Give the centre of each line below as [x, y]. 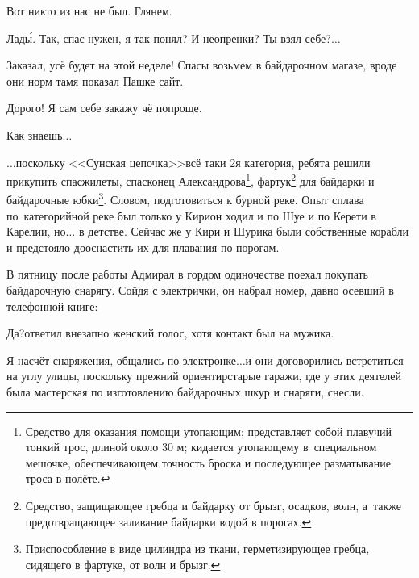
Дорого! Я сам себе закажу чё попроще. [104, 108]
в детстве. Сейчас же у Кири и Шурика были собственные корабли [244, 231]
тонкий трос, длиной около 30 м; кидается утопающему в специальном [201, 447]
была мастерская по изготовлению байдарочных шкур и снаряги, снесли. [185, 392]
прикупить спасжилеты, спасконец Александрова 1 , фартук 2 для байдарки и [191, 180]
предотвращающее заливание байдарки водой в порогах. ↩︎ [168, 521]
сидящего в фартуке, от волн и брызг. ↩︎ [123, 564]
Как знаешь [35, 134]
